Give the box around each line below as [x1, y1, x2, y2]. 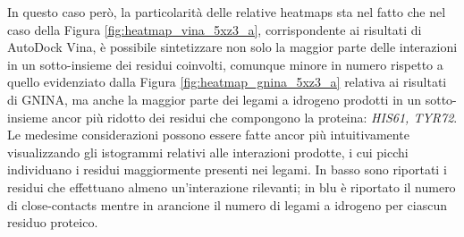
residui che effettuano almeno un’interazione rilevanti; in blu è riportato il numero [7, 177, 456, 196]
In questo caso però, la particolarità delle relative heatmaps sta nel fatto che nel [7, 3, 446, 21]
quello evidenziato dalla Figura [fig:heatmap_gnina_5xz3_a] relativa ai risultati [7, 72, 447, 91]
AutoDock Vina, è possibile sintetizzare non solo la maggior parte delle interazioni [7, 38, 458, 56]
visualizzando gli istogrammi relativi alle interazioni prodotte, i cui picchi [7, 142, 409, 161]
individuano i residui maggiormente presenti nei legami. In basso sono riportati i [7, 160, 447, 179]
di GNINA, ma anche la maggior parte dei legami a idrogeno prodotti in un [7, 89, 422, 108]
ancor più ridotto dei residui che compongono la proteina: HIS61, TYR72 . [51, 107, 458, 126]
